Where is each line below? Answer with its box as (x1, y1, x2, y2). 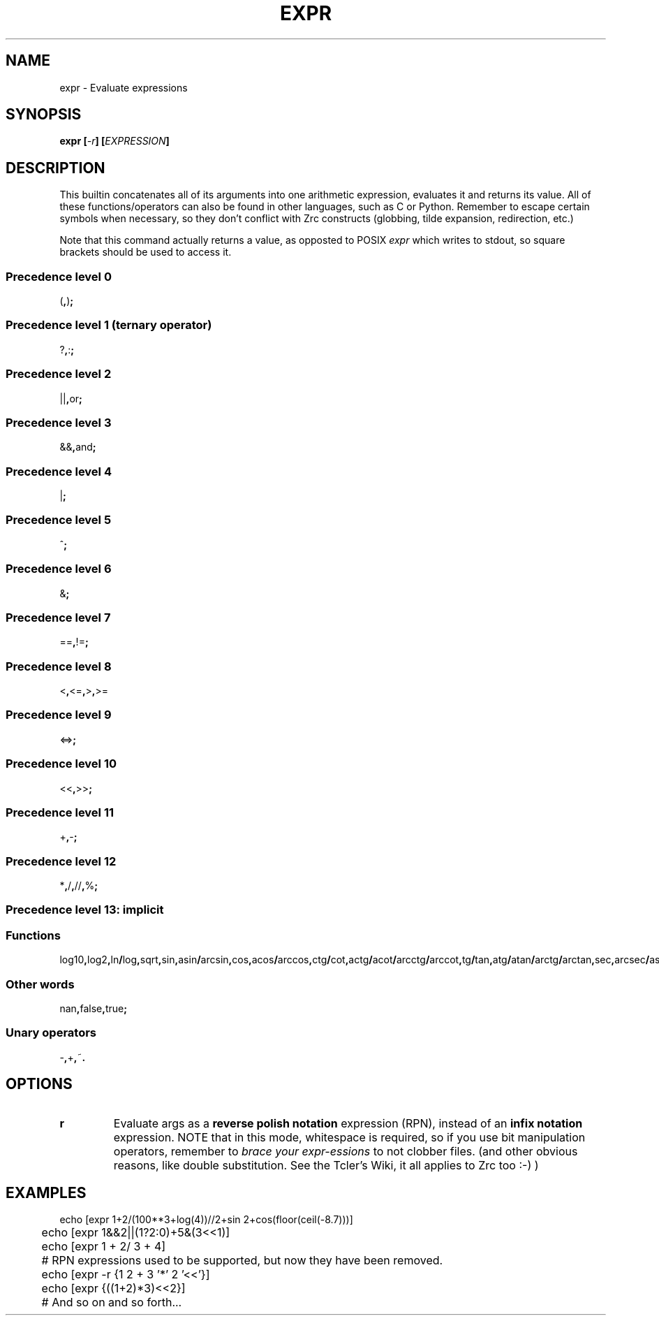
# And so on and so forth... (41, 1295, 182, 1310)
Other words (6, 977, 75, 991)
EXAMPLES (6, 1183, 87, 1202)
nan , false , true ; (59, 1002, 128, 1014)
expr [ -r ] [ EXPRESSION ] (59, 135, 170, 147)
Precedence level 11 (6, 805, 114, 819)
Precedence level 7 (6, 610, 111, 625)
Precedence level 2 (6, 367, 112, 381)
